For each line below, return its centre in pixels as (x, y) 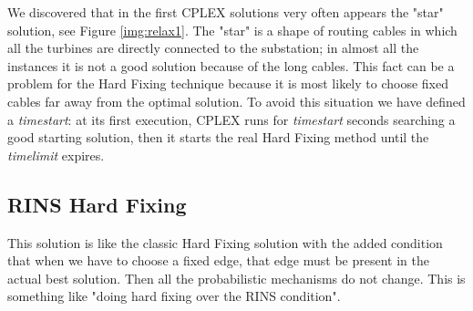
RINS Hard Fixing (97, 204)
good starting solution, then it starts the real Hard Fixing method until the (218, 137)
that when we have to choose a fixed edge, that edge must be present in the (218, 260)
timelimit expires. (56, 155)
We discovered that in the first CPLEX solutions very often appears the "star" (226, 12)
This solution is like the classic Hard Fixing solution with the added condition (225, 242)
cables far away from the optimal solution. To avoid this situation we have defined (236, 101)
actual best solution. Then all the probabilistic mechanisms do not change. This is (236, 278)
